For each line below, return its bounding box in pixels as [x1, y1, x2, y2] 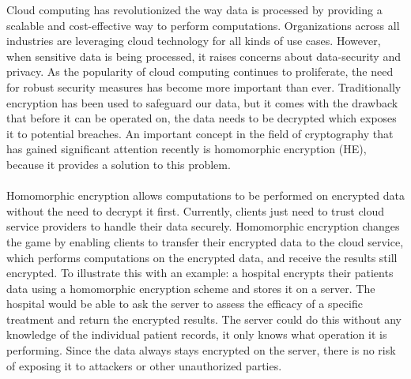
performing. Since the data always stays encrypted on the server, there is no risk [6, 342, 396, 358]
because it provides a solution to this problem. [6, 156, 231, 172]
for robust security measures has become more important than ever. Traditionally [6, 78, 402, 95]
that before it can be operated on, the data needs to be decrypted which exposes [6, 110, 397, 126]
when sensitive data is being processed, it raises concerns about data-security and [6, 47, 401, 64]
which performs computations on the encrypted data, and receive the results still [6, 249, 398, 265]
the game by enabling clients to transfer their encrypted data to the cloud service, [6, 233, 404, 250]
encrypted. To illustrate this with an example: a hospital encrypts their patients [6, 265, 394, 281]
